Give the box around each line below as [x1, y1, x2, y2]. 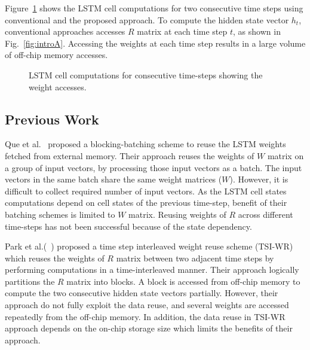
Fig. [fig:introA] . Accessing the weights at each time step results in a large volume [5, 36, 306, 49]
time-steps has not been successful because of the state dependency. [5, 220, 252, 232]
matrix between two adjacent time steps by [116, 251, 274, 264]
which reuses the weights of [5, 251, 105, 264]
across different [238, 208, 293, 220]
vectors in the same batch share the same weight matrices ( [5, 173, 222, 185]
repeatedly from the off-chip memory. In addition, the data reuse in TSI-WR [5, 310, 286, 322]
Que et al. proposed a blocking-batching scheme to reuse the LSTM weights [5, 138, 286, 150]
